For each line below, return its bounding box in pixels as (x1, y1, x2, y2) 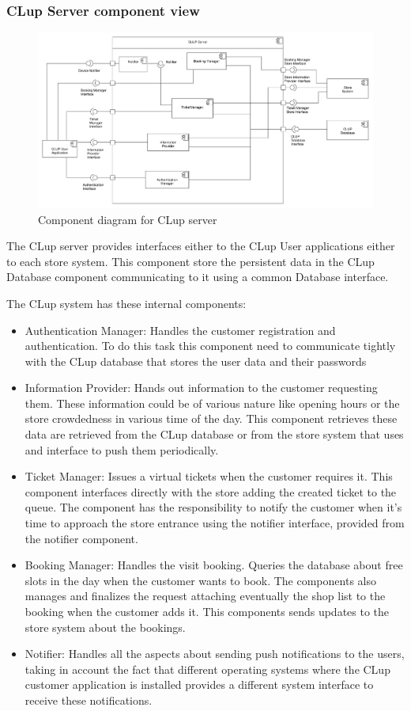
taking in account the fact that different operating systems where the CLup (25, 660, 390, 677)
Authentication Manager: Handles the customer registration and (25, 321, 336, 338)
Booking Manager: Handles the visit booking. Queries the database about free (25, 557, 403, 573)
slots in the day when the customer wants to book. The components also (25, 572, 376, 588)
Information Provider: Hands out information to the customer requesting (25, 379, 378, 396)
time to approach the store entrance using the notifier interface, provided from (25, 515, 405, 531)
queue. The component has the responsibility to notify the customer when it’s (25, 499, 402, 515)
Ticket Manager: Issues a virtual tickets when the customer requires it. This (25, 468, 393, 485)
